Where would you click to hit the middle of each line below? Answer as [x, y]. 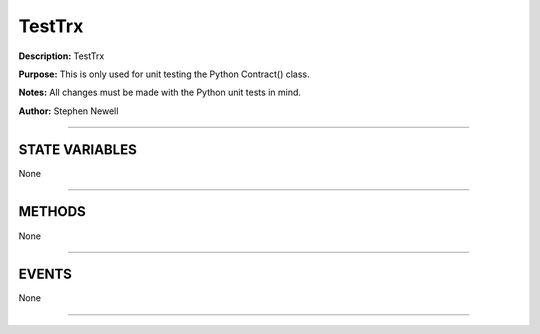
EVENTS [45, 274]
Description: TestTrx [61, 56]
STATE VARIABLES [77, 149]
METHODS [52, 211]
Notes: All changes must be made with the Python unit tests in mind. [160, 92]
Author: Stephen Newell [68, 111]
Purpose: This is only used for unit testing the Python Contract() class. [164, 74]
